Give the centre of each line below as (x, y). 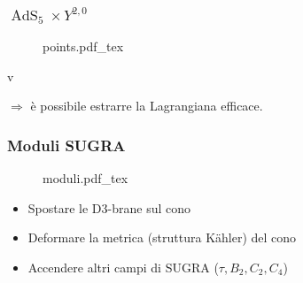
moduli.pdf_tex (85, 178)
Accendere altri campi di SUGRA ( (123, 268)
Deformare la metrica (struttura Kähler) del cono (162, 237)
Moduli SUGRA (66, 145)
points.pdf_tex (83, 46)
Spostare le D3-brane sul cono (109, 207)
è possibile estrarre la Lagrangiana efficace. (147, 106)
